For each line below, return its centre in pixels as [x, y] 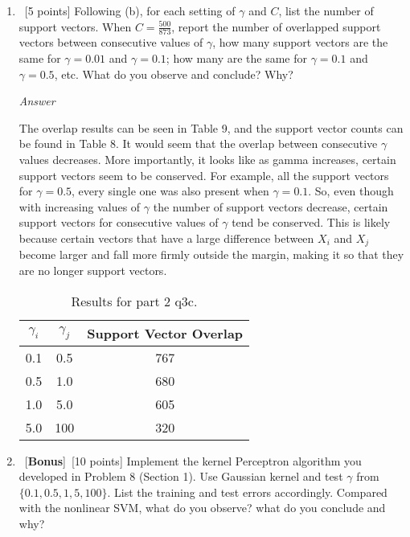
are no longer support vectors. [93, 270]
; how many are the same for [236, 58]
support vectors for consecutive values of [119, 222]
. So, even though [351, 191]
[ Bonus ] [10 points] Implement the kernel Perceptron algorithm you [193, 460]
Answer [37, 101]
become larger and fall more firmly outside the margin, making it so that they [211, 254]
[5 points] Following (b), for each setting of [130, 10]
